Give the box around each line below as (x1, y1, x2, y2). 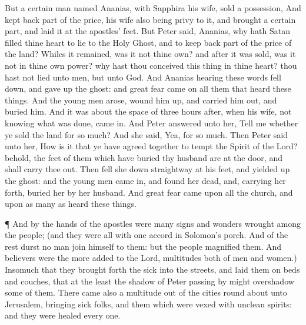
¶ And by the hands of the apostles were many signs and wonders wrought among (5, 217, 301, 229)
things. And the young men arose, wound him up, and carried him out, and (5, 93, 277, 106)
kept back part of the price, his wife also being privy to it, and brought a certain (5, 13, 296, 25)
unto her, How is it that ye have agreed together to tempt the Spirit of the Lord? (5, 140, 298, 152)
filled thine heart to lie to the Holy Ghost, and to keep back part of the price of (5, 36, 292, 48)
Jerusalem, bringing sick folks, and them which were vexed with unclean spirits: (5, 297, 292, 310)
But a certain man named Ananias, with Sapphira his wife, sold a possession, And (5, 2, 301, 14)
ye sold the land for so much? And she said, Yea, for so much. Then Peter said (5, 128, 288, 140)
